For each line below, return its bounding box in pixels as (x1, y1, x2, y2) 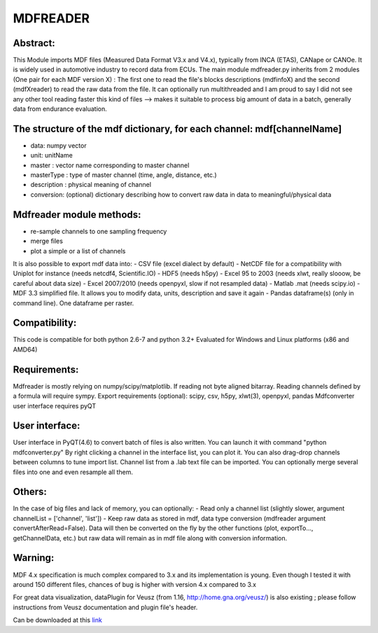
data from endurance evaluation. (13, 105, 108, 113)
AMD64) (13, 345, 38, 354)
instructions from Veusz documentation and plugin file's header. (13, 603, 198, 611)
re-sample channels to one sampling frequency (30, 227, 167, 235)
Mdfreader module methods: (13, 209, 141, 221)
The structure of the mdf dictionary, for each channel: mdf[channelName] (13, 123, 342, 134)
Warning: (13, 552, 55, 564)
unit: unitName (30, 151, 73, 160)
